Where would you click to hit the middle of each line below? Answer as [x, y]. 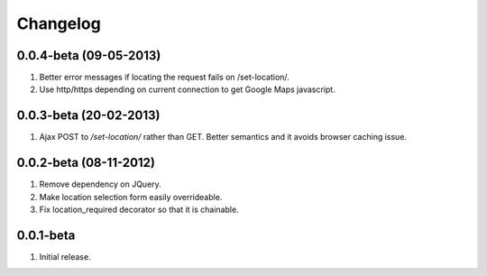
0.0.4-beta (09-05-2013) [89, 55]
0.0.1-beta [46, 235]
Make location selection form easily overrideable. [131, 197]
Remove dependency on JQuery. [100, 184]
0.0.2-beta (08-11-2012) [86, 163]
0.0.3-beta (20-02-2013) [88, 116]
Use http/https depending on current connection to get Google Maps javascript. [187, 89]
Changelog [59, 23]
